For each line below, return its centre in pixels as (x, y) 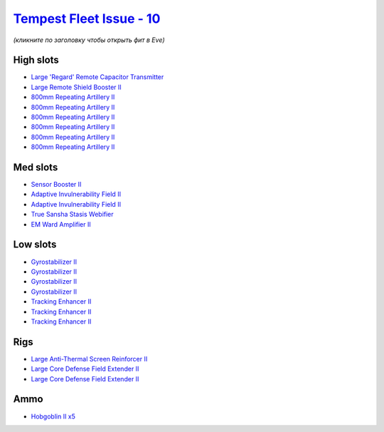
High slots (36, 60)
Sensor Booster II (56, 185)
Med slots (36, 167)
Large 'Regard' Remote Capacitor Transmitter (97, 77)
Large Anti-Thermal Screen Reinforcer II (89, 359)
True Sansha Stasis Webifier (72, 215)
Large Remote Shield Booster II (76, 87)
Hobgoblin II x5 (53, 416)
